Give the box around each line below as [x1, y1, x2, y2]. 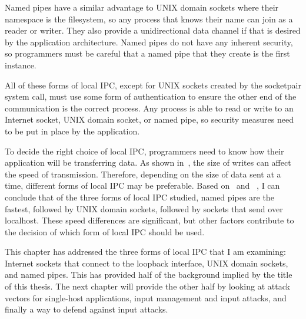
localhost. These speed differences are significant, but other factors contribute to [5, 214, 294, 226]
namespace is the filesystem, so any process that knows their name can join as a [5, 12, 293, 25]
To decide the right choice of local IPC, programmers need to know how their [5, 144, 284, 157]
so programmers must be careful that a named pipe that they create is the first [5, 47, 290, 60]
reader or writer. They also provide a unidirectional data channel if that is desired [5, 24, 301, 37]
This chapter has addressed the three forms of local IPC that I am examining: [5, 245, 286, 258]
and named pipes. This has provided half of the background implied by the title [5, 268, 292, 281]
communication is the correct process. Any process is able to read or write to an [5, 101, 294, 114]
